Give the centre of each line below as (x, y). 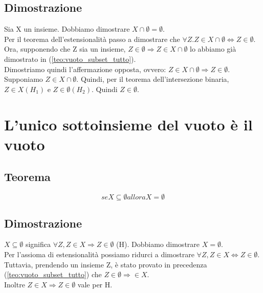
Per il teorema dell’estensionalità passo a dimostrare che (92, 39)
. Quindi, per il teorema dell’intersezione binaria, (153, 79)
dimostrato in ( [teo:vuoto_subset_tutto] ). (70, 59)
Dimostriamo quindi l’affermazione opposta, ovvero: (85, 69)
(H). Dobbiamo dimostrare (158, 244)
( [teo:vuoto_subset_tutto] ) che (53, 274)
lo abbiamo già (213, 49)
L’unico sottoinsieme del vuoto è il (128, 124)
